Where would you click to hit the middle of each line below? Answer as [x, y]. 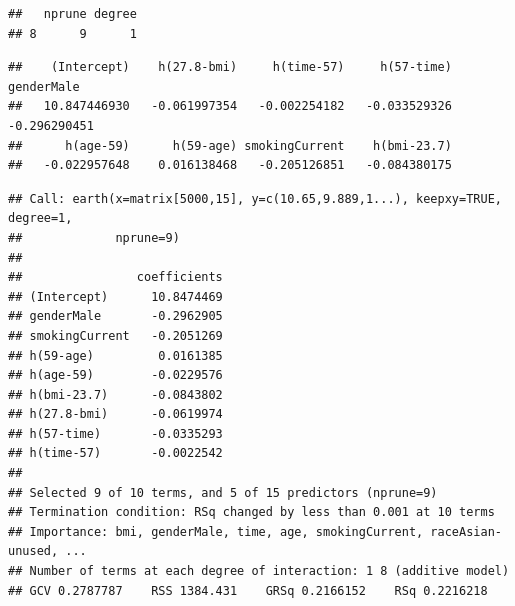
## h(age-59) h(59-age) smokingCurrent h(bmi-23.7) [230, 145]
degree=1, [40, 218]
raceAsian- [466, 531]
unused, [33, 551]
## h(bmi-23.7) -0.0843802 [115, 394]
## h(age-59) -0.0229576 [115, 375]
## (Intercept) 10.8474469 [115, 296]
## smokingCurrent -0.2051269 [115, 335]
